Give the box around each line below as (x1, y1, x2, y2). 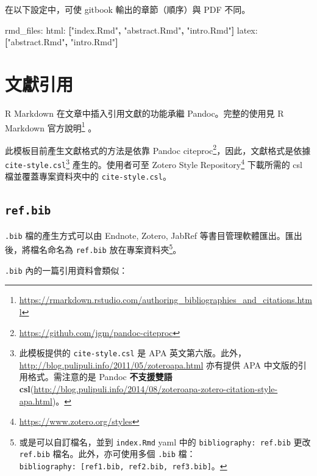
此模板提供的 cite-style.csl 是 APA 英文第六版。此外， (19, 346, 247, 359)
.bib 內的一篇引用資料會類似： (5, 263, 128, 276)
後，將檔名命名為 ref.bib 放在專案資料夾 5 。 (5, 241, 182, 256)
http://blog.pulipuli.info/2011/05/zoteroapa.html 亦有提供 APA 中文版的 (19, 358, 298, 371)
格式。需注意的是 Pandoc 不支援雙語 (27, 370, 173, 383)
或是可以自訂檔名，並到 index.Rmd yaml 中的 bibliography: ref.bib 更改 (19, 435, 311, 448)
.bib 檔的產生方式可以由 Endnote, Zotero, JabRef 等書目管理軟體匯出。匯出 (5, 229, 302, 241)
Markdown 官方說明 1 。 (5, 119, 97, 134)
